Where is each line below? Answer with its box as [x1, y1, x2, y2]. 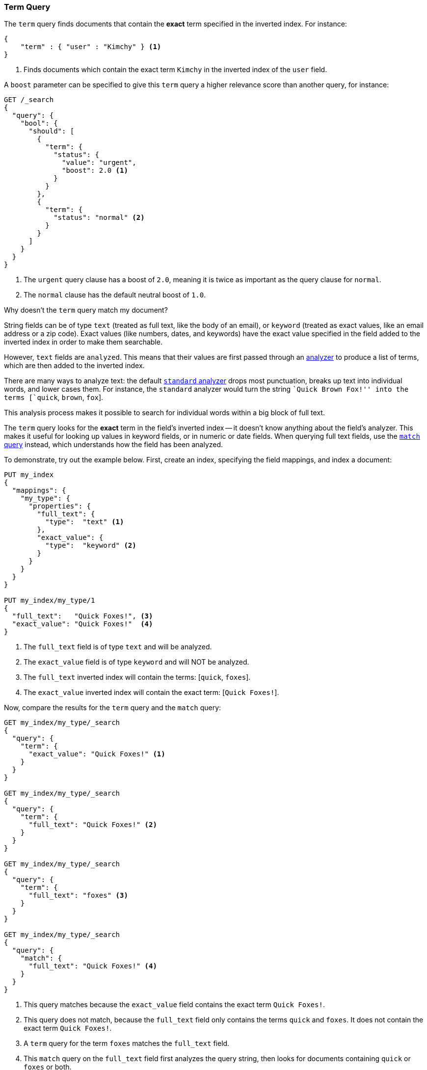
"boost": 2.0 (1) [62, 166, 128, 175]
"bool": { [20, 119, 58, 128]
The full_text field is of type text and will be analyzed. [24, 642, 212, 651]
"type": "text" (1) [45, 518, 124, 526]
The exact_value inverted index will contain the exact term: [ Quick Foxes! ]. [24, 688, 279, 697]
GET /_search [4, 96, 54, 104]
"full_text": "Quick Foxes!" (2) [28, 821, 157, 829]
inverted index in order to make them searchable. [4, 338, 162, 347]
